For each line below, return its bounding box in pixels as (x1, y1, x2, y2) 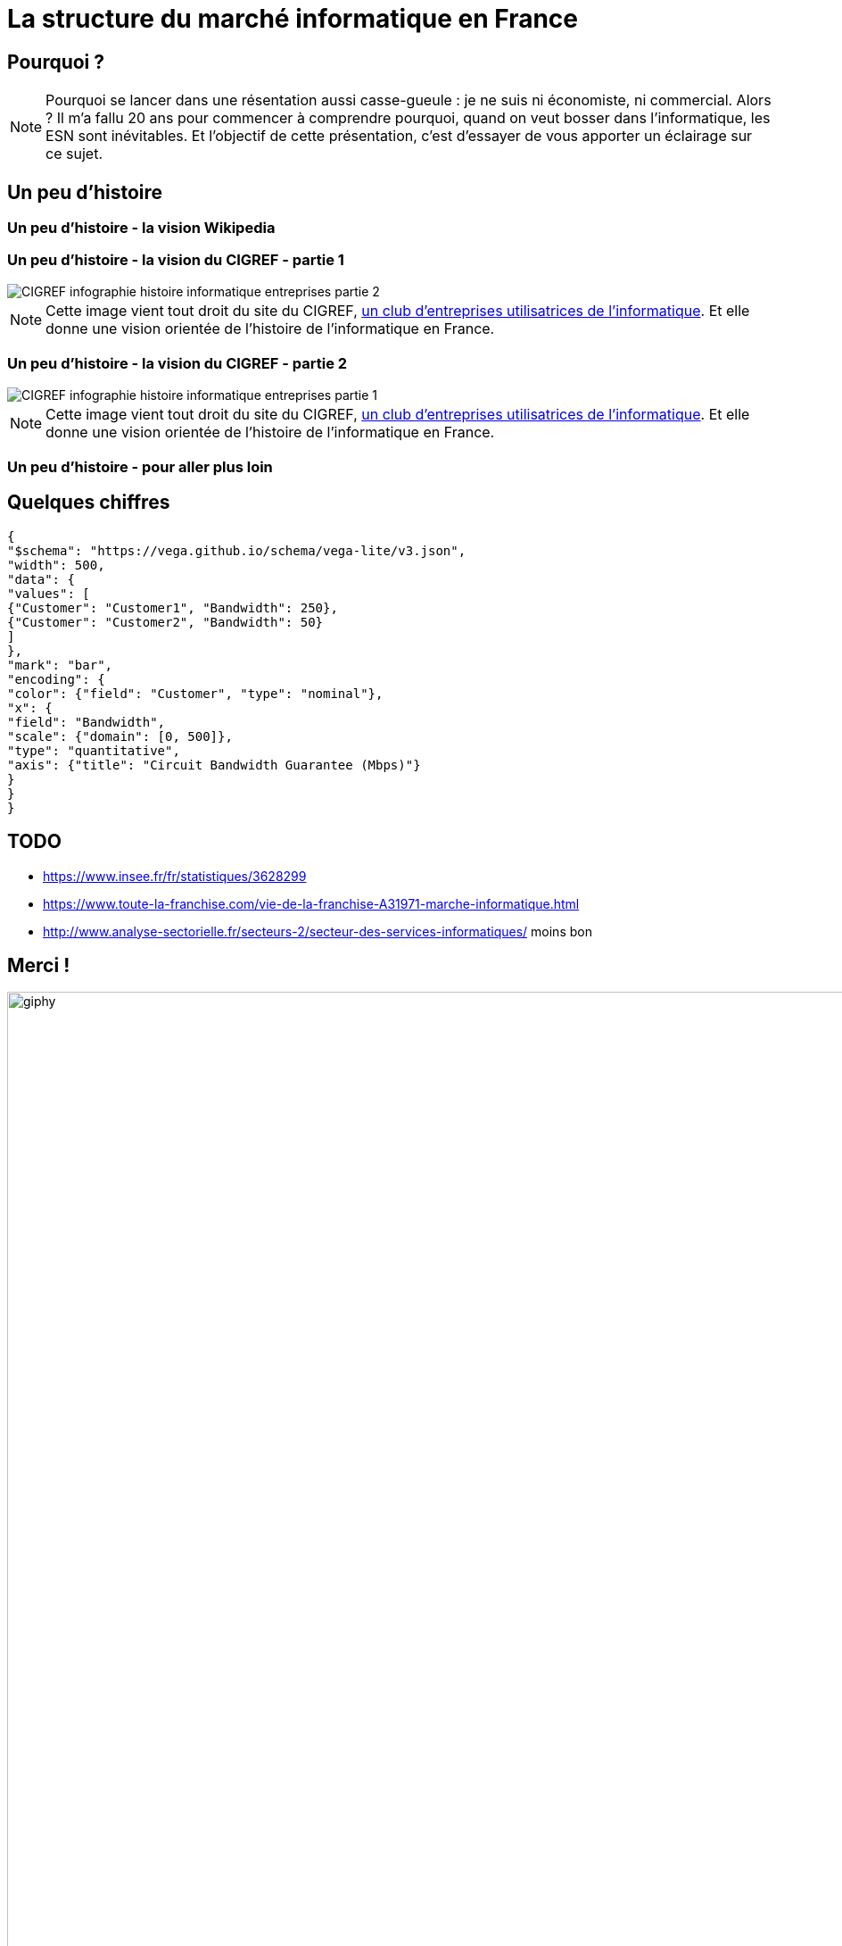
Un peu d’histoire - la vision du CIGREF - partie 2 (7, 354, 348, 373)
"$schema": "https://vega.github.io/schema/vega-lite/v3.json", (7, 543, 466, 558)
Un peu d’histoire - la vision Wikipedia (7, 219, 276, 237)
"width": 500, (7, 557, 105, 572)
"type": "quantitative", (7, 743, 180, 758)
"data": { (7, 571, 75, 586)
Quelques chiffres (7, 491, 170, 514)
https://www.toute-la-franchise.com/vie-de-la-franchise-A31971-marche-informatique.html (43, 895, 580, 911)
